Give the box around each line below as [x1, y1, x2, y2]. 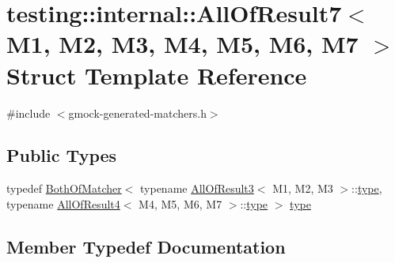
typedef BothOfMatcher [6, 180, 122, 197]
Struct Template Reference [6, 58, 307, 91]
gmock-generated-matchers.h [68, 104, 207, 121]
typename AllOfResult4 [6, 195, 120, 212]
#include [6, 104, 51, 121]
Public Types [6, 143, 117, 167]
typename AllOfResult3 [140, 180, 254, 197]
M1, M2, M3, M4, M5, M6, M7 [6, 28, 359, 60]
